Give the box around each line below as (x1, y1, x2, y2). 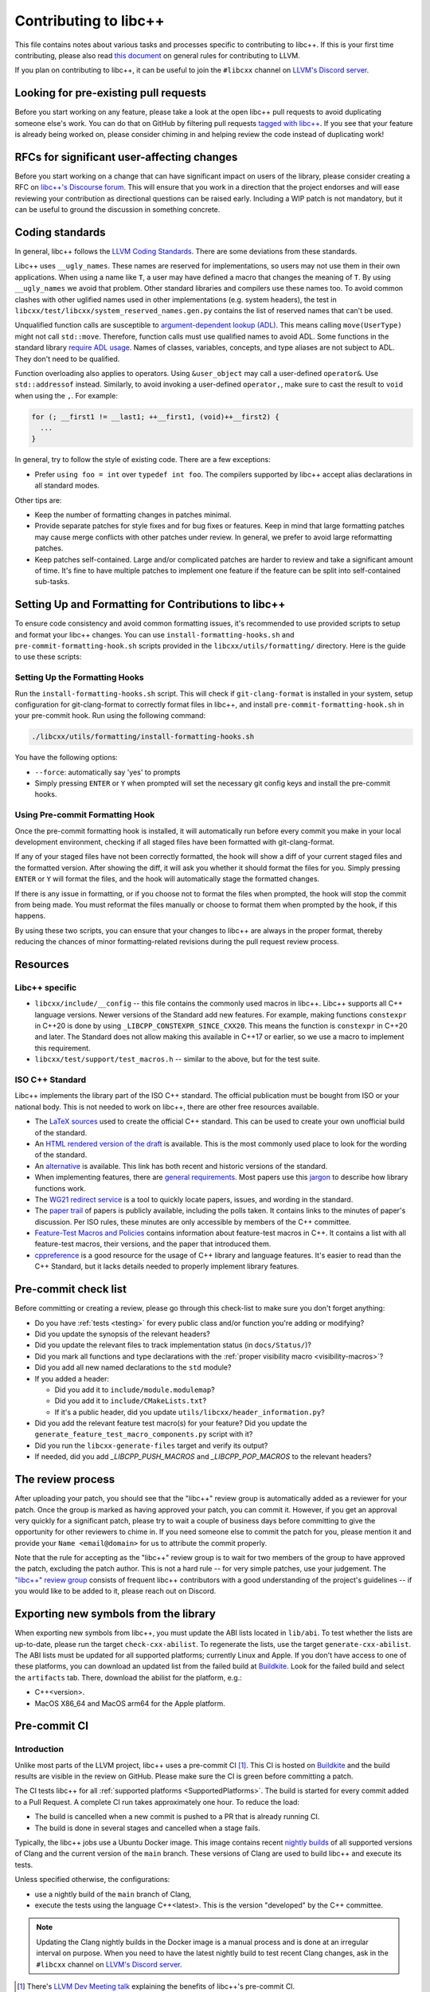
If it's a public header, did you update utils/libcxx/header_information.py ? (54, 1407, 326, 1417)
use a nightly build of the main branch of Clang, (34, 1889, 192, 1899)
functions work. (34, 1183, 87, 1193)
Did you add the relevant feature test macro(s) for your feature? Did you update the (34, 1418, 307, 1428)
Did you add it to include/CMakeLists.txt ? (54, 1396, 207, 1406)
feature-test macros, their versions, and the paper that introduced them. (34, 1239, 272, 1249)
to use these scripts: (14, 652, 82, 661)
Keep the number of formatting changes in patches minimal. (34, 510, 232, 520)
